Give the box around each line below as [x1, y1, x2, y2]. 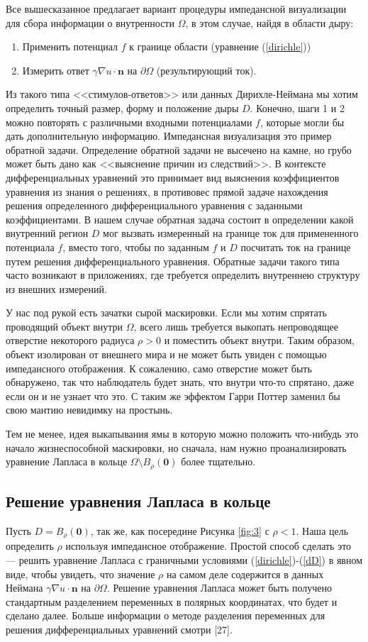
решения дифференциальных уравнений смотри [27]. [6, 621, 233, 636]
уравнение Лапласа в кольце [6, 454, 128, 469]
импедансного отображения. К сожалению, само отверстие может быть [6, 360, 312, 375]
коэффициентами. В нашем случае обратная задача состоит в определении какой [6, 211, 354, 226]
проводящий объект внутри [6, 319, 123, 333]
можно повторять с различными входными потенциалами [6, 114, 252, 129]
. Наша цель [296, 523, 349, 538]
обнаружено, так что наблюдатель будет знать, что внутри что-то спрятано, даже [6, 375, 355, 389]
